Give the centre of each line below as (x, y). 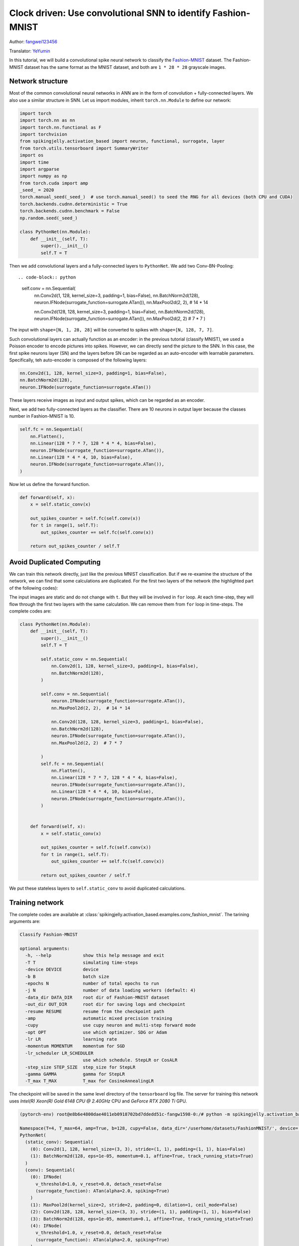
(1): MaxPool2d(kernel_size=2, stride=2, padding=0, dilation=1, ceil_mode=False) (134, 1205)
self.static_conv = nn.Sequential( (84, 659)
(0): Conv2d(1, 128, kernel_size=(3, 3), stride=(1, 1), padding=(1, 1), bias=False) (138, 1149)
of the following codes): (34, 588)
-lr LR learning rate (71, 1039)
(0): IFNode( (46, 1177)
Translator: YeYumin (30, 51)
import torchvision (43, 134)
